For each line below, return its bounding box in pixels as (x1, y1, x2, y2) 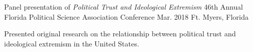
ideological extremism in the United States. (4, 38, 139, 48)
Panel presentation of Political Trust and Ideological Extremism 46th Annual (4, 2, 243, 12)
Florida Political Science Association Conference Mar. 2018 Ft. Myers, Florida (4, 11, 249, 22)
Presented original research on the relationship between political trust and (4, 28, 236, 39)
